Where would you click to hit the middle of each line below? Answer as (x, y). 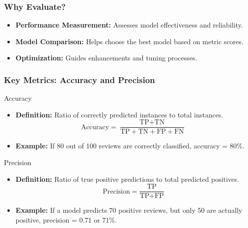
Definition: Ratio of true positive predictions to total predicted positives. (127, 179)
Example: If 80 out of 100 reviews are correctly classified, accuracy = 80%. (130, 146)
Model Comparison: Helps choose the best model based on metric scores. (129, 41)
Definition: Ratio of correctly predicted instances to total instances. (119, 114)
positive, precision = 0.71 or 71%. (66, 219)
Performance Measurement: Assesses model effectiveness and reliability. (129, 25)
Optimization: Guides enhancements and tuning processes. (106, 58)
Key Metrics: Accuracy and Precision (80, 79)
